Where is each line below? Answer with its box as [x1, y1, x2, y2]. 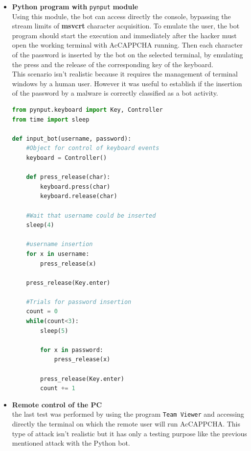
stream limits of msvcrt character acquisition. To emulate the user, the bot [12, 21, 240, 31]
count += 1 [40, 385, 75, 392]
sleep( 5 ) [40, 327, 68, 334]
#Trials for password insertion [26, 298, 132, 305]
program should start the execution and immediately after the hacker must [12, 30, 237, 40]
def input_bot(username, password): [12, 135, 132, 142]
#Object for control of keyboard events [26, 145, 160, 152]
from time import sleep [12, 116, 90, 123]
